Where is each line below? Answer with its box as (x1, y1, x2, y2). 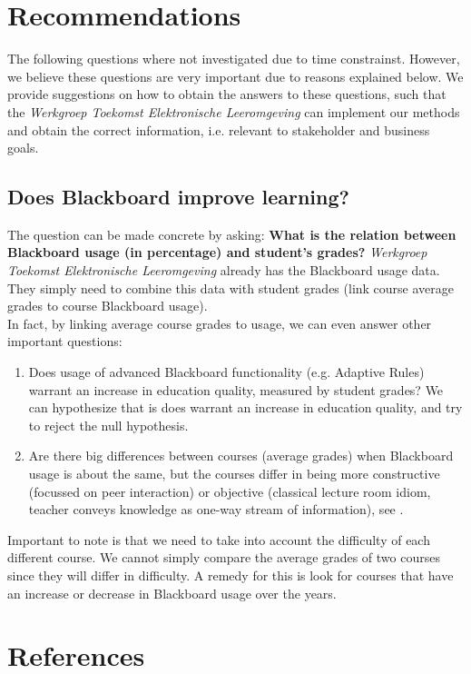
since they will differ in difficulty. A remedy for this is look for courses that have (7, 565, 454, 584)
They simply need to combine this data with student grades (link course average (7, 278, 455, 297)
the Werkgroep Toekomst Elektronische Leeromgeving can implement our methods (7, 102, 460, 121)
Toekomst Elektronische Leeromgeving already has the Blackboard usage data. (7, 261, 440, 280)
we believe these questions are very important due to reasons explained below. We (7, 66, 464, 85)
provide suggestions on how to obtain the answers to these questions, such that (7, 84, 446, 104)
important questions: (7, 332, 123, 351)
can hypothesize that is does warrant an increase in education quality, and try (28, 398, 463, 417)
